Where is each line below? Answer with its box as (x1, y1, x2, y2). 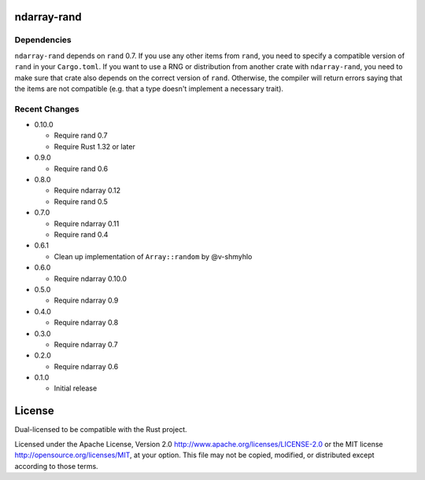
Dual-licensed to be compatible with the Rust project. (14, 425, 188, 434)
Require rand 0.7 (54, 130, 108, 141)
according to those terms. (14, 461, 98, 471)
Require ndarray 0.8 (54, 318, 119, 328)
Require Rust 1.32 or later (54, 141, 135, 151)
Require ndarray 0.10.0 (54, 273, 128, 283)
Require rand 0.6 (54, 163, 109, 173)
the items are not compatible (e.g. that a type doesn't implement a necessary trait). (14, 83, 283, 93)
